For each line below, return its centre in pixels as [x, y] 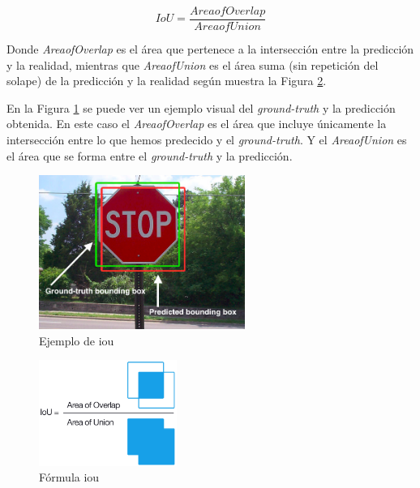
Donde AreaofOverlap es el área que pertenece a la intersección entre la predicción [210, 49]
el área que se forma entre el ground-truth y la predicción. [150, 155]
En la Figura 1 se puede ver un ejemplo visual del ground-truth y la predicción [201, 107]
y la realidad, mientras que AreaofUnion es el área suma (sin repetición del [193, 64]
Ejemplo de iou [77, 340]
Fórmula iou [69, 477]
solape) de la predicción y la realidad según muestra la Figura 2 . [167, 81]
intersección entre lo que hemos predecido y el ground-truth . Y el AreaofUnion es [207, 140]
